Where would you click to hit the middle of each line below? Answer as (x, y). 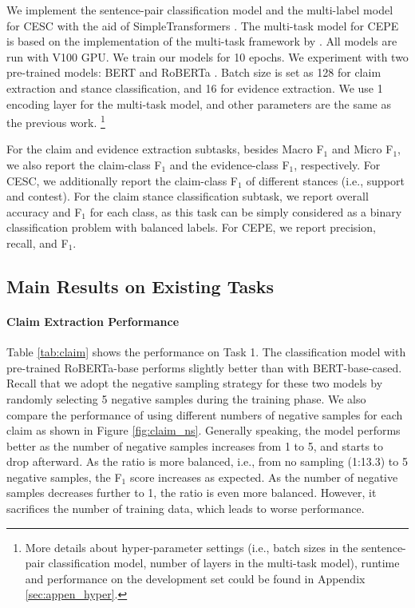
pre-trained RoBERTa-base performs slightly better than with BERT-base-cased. (204, 367)
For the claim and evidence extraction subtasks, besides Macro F (165, 149)
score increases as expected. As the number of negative (264, 477)
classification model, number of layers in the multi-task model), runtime (224, 563)
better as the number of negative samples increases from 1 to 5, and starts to (195, 445)
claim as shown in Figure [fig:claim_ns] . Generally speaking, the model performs (204, 430)
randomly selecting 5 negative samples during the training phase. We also (186, 398)
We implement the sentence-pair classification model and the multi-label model (200, 10)
